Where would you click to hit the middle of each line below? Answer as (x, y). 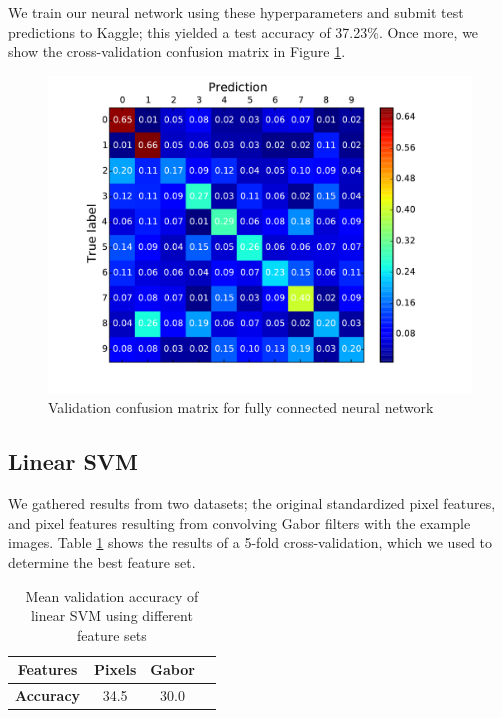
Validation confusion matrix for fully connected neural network (241, 407)
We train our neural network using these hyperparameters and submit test (236, 12)
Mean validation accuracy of (112, 595)
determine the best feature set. (102, 561)
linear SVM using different (111, 615)
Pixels (115, 669)
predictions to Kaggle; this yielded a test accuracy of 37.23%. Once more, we (243, 31)
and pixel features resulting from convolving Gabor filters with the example (239, 522)
